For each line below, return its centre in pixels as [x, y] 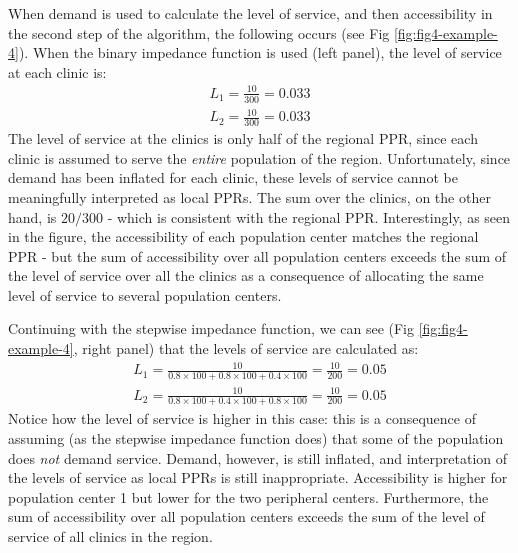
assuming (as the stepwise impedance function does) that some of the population [256, 438]
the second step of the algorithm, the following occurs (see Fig [199, 32]
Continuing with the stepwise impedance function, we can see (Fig [211, 328]
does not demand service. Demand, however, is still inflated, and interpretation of [258, 457]
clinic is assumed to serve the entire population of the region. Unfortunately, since [259, 157]
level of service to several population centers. [145, 294]
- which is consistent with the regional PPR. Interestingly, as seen [309, 216]
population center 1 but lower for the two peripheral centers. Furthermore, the [248, 496]
